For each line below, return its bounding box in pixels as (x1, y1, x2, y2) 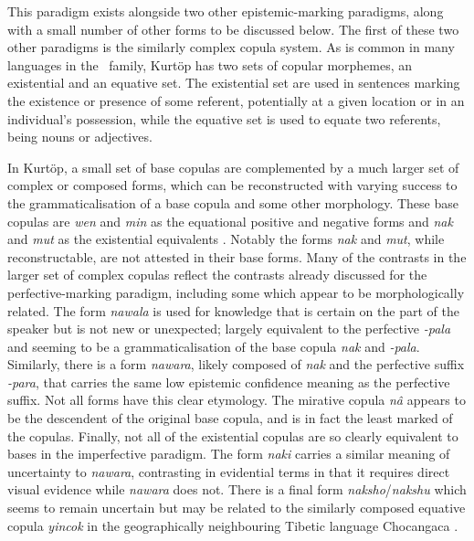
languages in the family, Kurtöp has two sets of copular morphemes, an (7, 55, 413, 74)
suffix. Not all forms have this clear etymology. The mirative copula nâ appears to (7, 390, 466, 409)
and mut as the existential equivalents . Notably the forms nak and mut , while (7, 229, 445, 249)
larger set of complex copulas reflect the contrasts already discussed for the (7, 265, 427, 284)
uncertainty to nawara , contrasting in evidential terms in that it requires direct (7, 461, 450, 481)
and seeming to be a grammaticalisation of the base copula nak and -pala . (7, 336, 420, 355)
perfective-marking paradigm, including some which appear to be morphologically (7, 282, 465, 302)
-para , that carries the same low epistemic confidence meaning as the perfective (7, 372, 450, 391)
